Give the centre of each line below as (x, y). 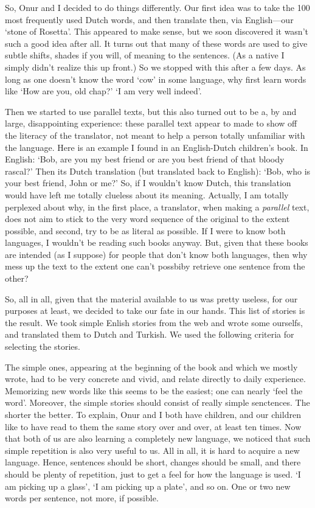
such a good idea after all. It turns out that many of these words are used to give (156, 43)
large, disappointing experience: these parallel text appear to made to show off (151, 123)
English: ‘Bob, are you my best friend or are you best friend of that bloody (145, 159)
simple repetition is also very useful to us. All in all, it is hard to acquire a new (152, 450)
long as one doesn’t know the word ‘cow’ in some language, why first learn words (156, 79)
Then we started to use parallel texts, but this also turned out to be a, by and (151, 111)
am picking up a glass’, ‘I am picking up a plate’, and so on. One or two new (148, 486)
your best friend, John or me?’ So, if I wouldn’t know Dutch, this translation (148, 183)
